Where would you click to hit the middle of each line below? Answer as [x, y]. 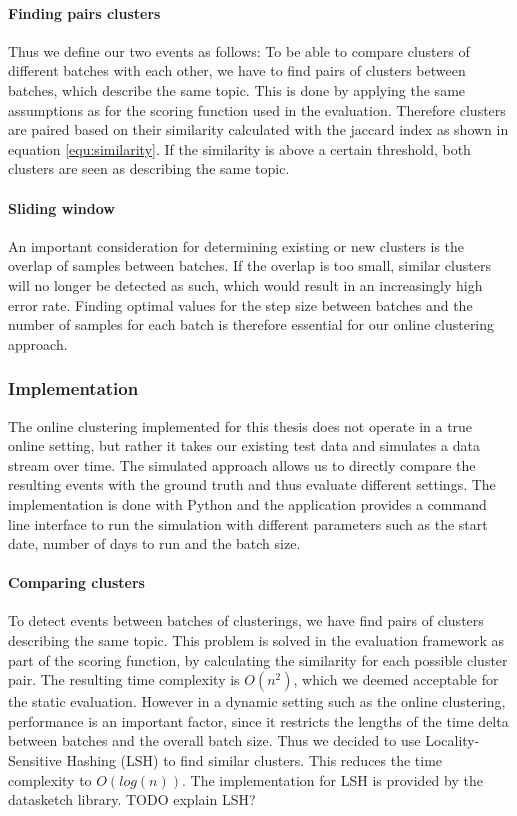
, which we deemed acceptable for [396, 679]
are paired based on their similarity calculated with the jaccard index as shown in [258, 129]
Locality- [452, 740]
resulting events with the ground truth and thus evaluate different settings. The [252, 484]
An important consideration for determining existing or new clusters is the [236, 245]
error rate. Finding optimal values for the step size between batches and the [240, 304]
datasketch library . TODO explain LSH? [132, 799]
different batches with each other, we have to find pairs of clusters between [237, 70]
